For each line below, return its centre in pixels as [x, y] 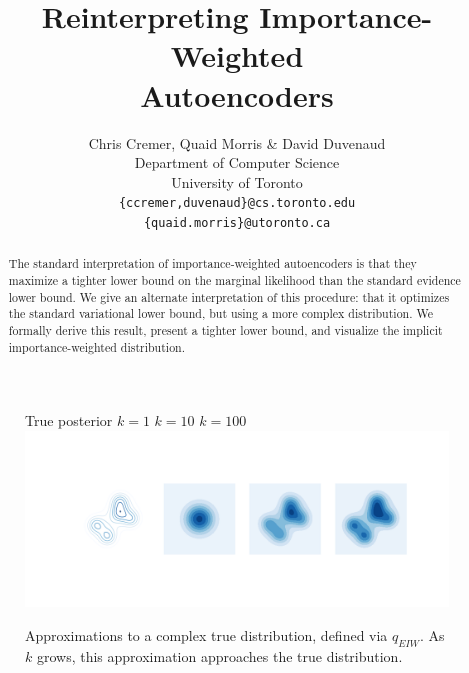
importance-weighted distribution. [97, 346]
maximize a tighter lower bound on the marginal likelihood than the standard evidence [234, 280]
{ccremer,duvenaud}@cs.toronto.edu [237, 203]
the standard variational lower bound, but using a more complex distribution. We [220, 313]
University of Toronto [237, 181]
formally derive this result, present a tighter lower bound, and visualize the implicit [225, 330]
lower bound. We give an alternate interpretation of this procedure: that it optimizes [229, 296]
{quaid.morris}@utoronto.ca [237, 222]
